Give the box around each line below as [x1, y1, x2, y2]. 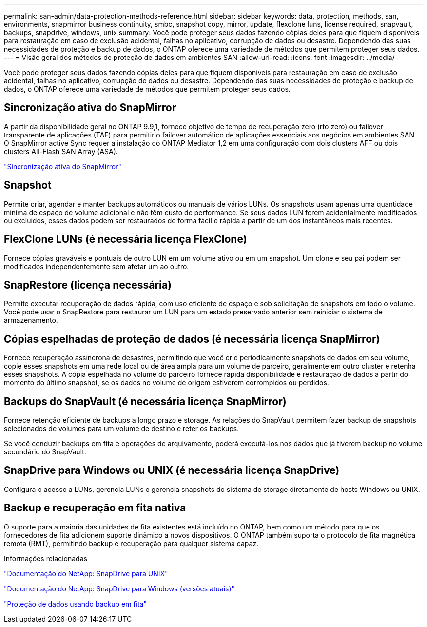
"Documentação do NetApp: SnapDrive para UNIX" [4, 569, 168, 578]
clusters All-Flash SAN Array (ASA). [4, 147, 118, 156]
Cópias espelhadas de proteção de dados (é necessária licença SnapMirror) [4, 333, 380, 345]
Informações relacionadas [4, 554, 87, 563]
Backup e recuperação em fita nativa [4, 502, 186, 514]
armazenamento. [4, 316, 58, 325]
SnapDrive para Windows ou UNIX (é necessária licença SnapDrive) [4, 464, 340, 477]
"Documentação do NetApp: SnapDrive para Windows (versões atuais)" [4, 584, 235, 593]
